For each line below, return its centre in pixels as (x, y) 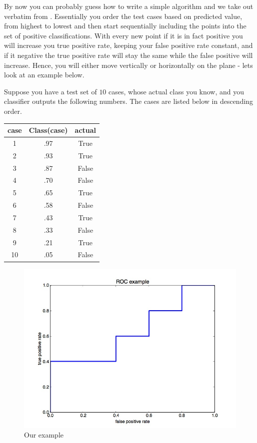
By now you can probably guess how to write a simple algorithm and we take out (129, 6)
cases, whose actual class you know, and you (176, 91)
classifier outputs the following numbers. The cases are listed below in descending (129, 101)
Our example (44, 435)
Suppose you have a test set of (50, 91)
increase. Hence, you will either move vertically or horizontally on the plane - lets (128, 65)
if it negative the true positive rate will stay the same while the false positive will (128, 55)
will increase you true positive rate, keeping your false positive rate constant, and (128, 45)
